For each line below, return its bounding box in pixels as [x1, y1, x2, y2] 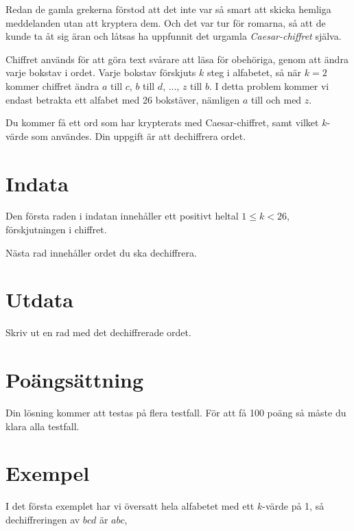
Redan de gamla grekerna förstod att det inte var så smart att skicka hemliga [5, 2, 331, 16]
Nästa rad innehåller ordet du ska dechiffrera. [5, 245, 197, 259]
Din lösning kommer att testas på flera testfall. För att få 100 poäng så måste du [5, 405, 346, 420]
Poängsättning [5, 366, 144, 394]
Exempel [5, 459, 90, 487]
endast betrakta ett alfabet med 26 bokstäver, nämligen [5, 92, 240, 106]
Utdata [5, 285, 74, 314]
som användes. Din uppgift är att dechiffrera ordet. [31, 128, 246, 143]
